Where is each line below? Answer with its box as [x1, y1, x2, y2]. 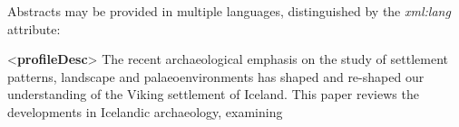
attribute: [7, 19, 61, 38]
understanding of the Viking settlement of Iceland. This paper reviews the [7, 85, 419, 104]
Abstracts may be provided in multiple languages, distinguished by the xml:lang [7, 2, 451, 20]
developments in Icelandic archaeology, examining [7, 102, 283, 121]
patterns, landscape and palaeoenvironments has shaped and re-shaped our [7, 67, 425, 86]
